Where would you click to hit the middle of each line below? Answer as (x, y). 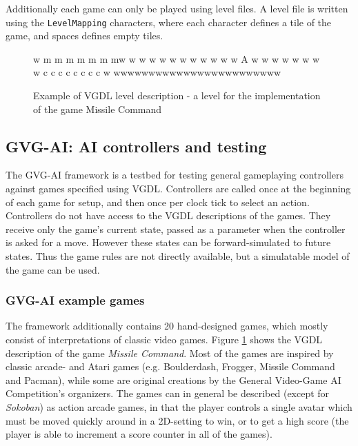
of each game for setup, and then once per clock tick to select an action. (158, 202)
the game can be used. (53, 269)
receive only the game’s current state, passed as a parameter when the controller (176, 229)
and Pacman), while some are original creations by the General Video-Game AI (173, 379)
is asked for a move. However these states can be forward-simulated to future (168, 242)
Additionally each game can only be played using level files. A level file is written (177, 8)
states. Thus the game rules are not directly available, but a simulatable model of (178, 255)
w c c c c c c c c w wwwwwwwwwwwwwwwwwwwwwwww (157, 72)
